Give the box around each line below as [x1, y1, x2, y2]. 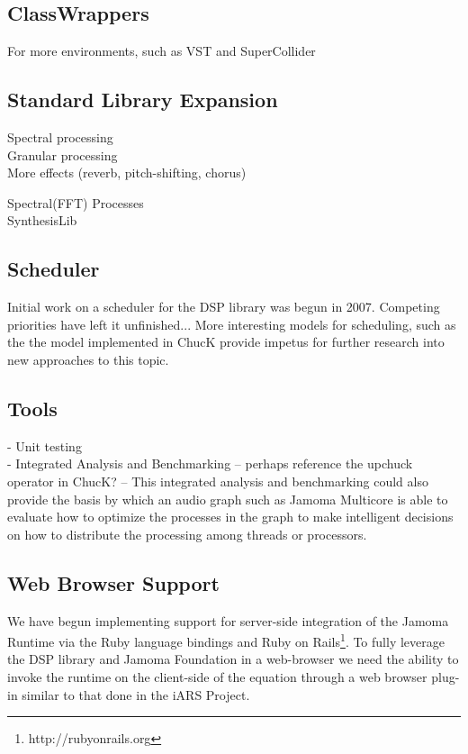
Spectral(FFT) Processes [7, 193, 144, 212]
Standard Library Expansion [7, 86, 278, 114]
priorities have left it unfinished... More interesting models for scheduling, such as [7, 314, 456, 333]
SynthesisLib [7, 211, 77, 230]
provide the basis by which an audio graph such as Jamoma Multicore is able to [7, 489, 448, 508]
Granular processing [7, 145, 118, 164]
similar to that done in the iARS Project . [22, 685, 250, 704]
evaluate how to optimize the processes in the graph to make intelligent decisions [7, 507, 454, 526]
